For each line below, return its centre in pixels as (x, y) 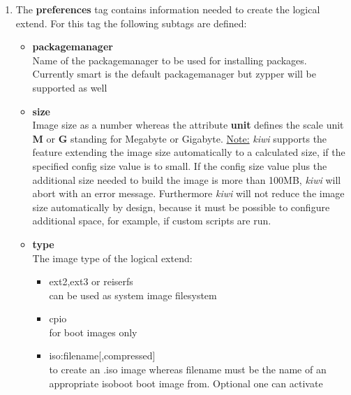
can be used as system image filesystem (133, 295)
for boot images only (93, 332)
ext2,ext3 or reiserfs (91, 281)
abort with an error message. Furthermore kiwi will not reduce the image (188, 193)
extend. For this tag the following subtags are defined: (131, 23)
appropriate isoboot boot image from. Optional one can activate (186, 383)
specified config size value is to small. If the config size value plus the (180, 165)
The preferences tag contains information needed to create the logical (168, 9)
